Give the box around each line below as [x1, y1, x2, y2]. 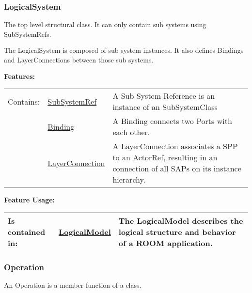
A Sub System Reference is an [112, 90, 215, 102]
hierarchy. [112, 174, 146, 185]
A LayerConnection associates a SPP [112, 140, 238, 152]
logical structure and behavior [118, 226, 236, 237]
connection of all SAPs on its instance [112, 163, 241, 174]
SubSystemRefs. [4, 29, 51, 39]
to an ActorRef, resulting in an [112, 152, 218, 163]
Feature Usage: [4, 195, 55, 205]
